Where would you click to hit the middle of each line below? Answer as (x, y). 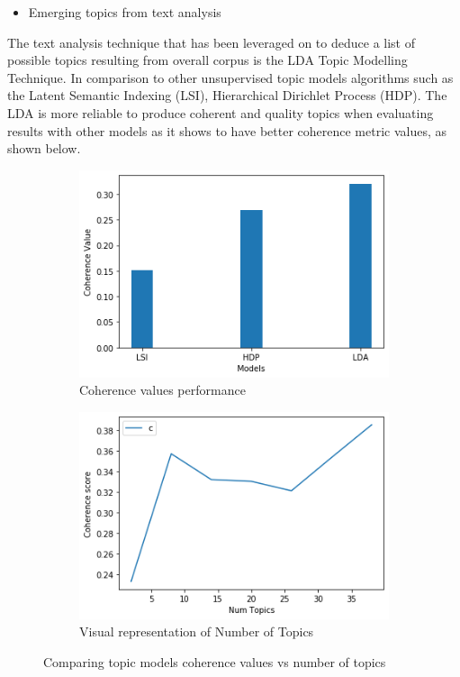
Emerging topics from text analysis (125, 12)
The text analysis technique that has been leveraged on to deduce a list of (211, 42)
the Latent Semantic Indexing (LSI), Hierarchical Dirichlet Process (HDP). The (227, 95)
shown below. (44, 148)
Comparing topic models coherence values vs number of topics (215, 661)
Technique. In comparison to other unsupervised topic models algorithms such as (230, 77)
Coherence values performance (162, 390)
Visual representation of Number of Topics (197, 631)
